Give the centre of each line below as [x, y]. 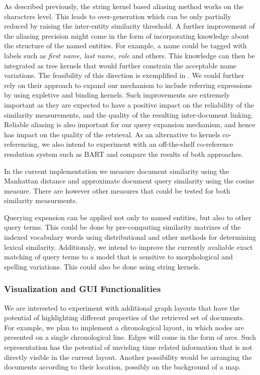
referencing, [22, 144]
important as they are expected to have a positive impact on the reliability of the [129, 104]
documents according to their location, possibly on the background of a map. [122, 367]
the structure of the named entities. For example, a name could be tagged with [125, 45]
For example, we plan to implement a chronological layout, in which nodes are [124, 327]
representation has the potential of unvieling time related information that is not [128, 347]
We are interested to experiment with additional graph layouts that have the [122, 307]
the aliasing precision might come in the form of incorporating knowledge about [127, 35]
